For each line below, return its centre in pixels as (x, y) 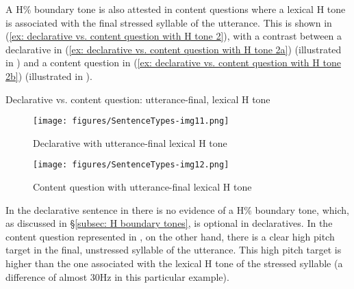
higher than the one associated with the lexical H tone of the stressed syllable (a (174, 263)
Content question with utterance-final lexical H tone (142, 187)
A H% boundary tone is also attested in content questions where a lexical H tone (176, 9)
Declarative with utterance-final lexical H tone (130, 142)
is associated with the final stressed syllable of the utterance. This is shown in (169, 22)
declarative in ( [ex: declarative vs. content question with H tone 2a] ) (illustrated (174, 49)
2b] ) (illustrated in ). (49, 75)
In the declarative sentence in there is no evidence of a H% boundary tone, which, (177, 209)
